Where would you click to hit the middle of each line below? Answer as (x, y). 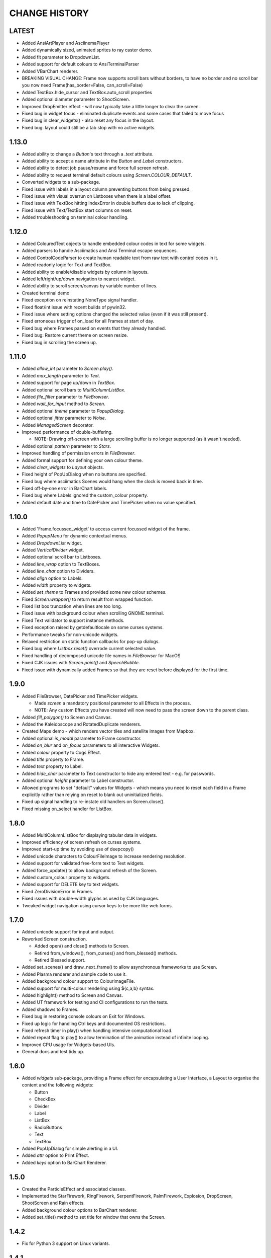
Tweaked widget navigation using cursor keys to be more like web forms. (97, 905)
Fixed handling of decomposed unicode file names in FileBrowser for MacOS (101, 655)
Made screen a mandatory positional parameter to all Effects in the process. (113, 703)
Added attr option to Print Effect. (55, 1155)
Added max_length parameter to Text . (61, 375)
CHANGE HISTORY (49, 13)
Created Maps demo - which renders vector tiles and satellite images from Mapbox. (108, 731)
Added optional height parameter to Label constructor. (78, 780)
